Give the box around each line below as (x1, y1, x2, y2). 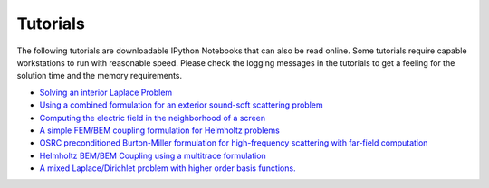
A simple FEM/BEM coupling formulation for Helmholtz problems (39, 125, 280, 136)
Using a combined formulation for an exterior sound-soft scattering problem (39, 99, 323, 110)
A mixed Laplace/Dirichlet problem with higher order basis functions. (39, 163, 296, 174)
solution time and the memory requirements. (16, 70, 183, 81)
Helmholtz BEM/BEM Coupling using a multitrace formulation (39, 150, 266, 161)
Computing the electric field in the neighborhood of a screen (39, 112, 266, 123)
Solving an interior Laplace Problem (39, 87, 173, 98)
